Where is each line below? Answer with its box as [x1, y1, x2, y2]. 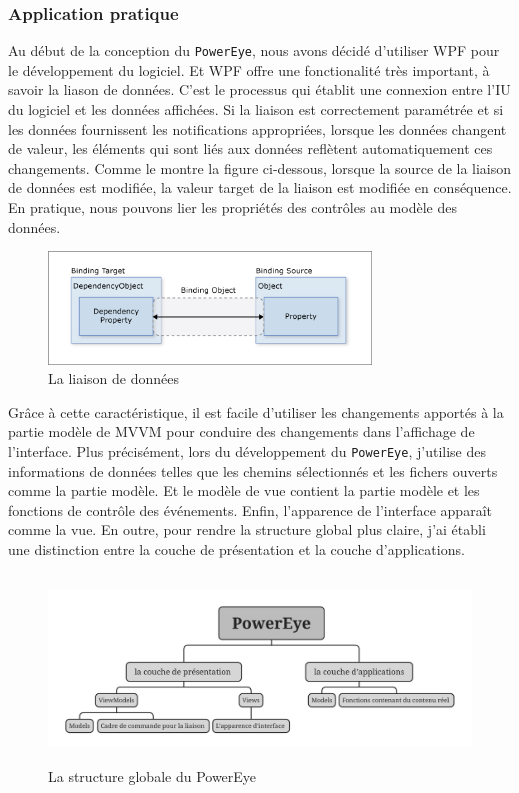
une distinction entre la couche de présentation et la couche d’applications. [8, 539, 465, 559]
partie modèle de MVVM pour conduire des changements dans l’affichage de [8, 421, 475, 442]
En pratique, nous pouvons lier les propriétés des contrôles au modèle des [8, 197, 457, 218]
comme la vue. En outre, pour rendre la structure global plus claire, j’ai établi [8, 519, 486, 540]
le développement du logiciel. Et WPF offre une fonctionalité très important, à [8, 59, 490, 80]
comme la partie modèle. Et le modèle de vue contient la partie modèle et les [8, 480, 480, 501]
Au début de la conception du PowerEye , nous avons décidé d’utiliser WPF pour [8, 40, 500, 61]
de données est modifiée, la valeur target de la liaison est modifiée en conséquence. [8, 177, 512, 198]
